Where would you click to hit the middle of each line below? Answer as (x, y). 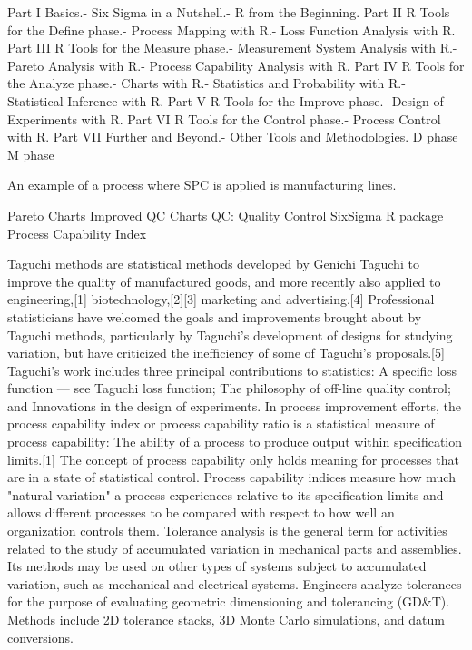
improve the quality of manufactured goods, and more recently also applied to (224, 281)
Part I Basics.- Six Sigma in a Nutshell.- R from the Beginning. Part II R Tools (229, 12)
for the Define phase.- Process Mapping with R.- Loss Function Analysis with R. (231, 30)
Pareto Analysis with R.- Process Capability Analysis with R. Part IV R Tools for (236, 65)
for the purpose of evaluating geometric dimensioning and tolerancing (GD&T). (229, 601)
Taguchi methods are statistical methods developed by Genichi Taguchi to (213, 264)
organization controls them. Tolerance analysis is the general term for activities (227, 531)
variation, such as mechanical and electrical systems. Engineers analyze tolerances (235, 583)
